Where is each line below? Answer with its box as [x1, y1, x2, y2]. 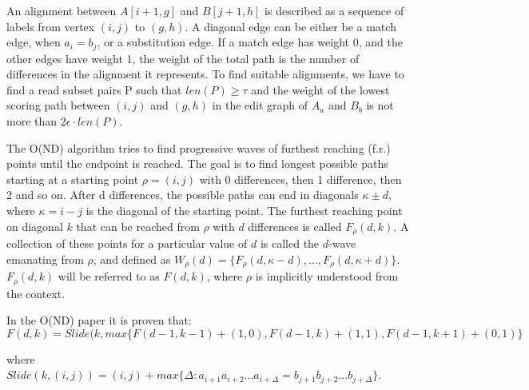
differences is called [248, 217, 342, 234]
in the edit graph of [212, 97, 308, 113]
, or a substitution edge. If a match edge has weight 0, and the [97, 34, 403, 50]
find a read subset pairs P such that [6, 81, 182, 97]
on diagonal [6, 217, 63, 234]
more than [6, 113, 58, 129]
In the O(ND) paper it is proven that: [6, 312, 192, 328]
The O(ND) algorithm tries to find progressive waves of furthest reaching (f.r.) [6, 139, 391, 156]
